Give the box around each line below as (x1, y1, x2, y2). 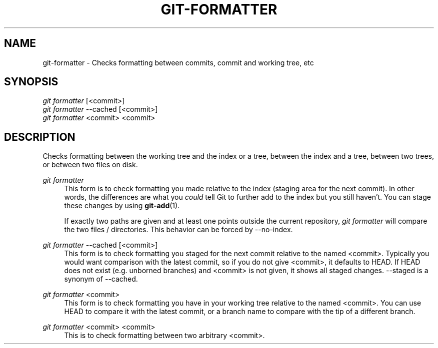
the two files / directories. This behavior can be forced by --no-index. (64, 225, 293, 234)
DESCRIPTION (4, 130, 75, 143)
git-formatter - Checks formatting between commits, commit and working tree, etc (42, 58, 314, 67)
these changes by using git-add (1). (64, 201, 180, 210)
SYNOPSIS (4, 75, 58, 88)
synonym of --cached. (64, 275, 138, 284)
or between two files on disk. (42, 160, 138, 169)
